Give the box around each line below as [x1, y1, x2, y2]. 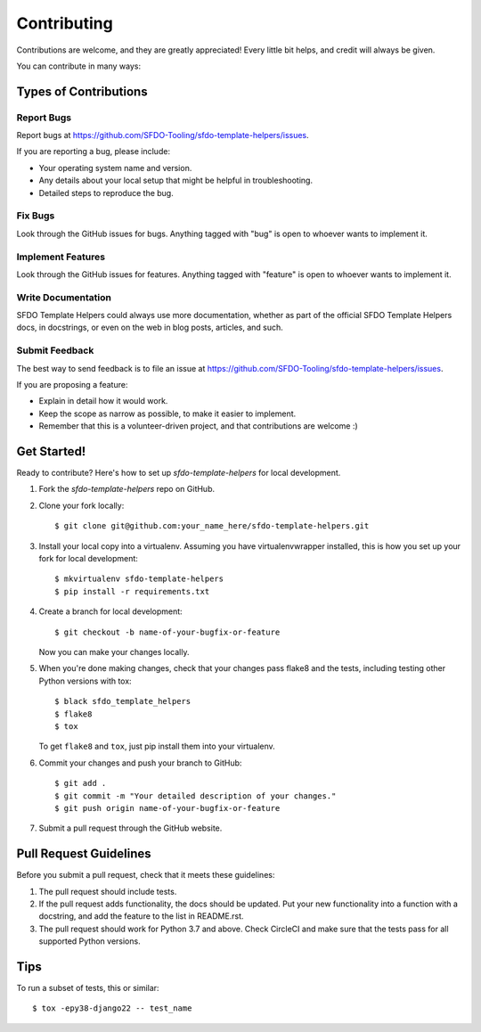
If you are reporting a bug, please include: [16, 146, 171, 157]
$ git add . [54, 778, 107, 789]
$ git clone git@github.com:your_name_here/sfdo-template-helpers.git [54, 521, 370, 531]
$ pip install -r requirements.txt [54, 586, 210, 596]
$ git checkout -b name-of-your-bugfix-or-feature [54, 627, 281, 637]
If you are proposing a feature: [16, 380, 128, 389]
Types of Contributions [16, 84, 148, 99]
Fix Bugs [16, 209, 55, 222]
